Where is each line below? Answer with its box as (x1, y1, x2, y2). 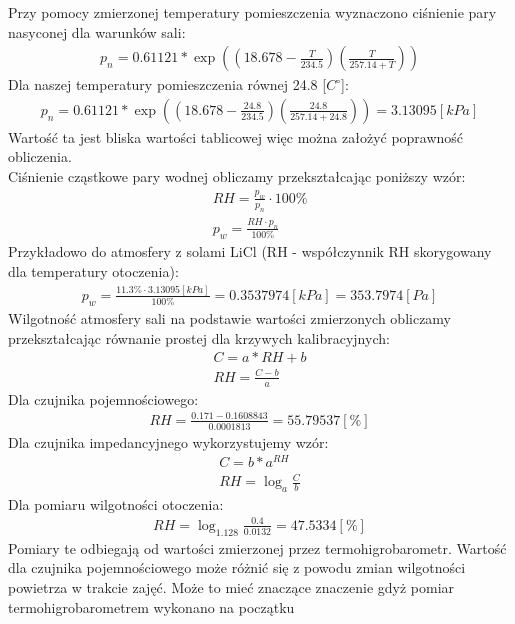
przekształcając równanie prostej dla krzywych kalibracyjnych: (8, 327, 390, 348)
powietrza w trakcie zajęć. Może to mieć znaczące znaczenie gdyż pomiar (8, 576, 455, 597)
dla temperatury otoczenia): (8, 260, 179, 281)
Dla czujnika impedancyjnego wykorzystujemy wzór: (8, 431, 329, 452)
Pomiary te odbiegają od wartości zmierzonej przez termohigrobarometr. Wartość (8, 537, 507, 558)
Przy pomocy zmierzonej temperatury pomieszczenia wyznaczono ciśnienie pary (8, 2, 497, 22)
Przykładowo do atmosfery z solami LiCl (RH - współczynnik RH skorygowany (8, 241, 492, 262)
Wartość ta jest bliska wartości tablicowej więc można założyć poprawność (8, 126, 464, 147)
